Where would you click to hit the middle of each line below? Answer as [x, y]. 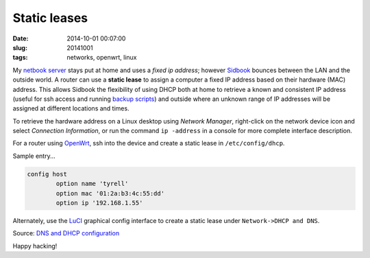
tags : [20, 58]
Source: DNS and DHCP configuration [66, 233]
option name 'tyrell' [92, 184]
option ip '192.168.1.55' [99, 203]
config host [47, 174]
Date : [21, 38]
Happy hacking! [35, 246]
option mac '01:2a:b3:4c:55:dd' [110, 193]
